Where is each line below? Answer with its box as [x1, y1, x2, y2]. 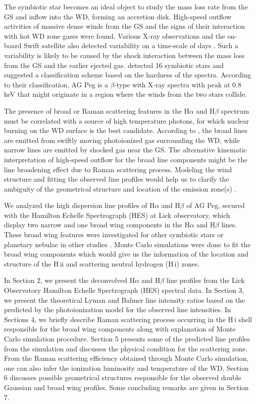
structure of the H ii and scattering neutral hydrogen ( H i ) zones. [4, 258, 200, 269]
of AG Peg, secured [186, 200, 245, 210]
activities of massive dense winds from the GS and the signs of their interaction [4, 21, 245, 31]
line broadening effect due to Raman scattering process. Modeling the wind [4, 164, 232, 174]
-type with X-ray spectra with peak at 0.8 [114, 79, 242, 89]
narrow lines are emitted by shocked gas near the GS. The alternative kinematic [4, 144, 247, 155]
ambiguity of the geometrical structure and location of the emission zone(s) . [4, 183, 237, 194]
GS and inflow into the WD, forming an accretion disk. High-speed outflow [4, 11, 232, 21]
